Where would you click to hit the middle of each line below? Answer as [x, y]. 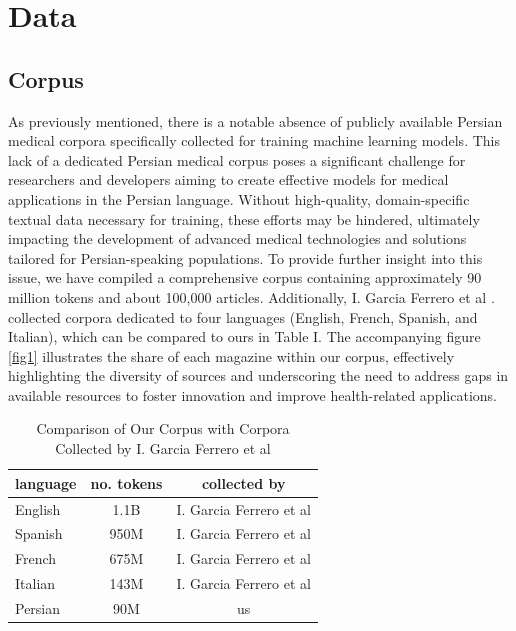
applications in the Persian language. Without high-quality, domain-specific [239, 198]
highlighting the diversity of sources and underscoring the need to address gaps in [258, 375]
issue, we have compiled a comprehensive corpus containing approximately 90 [245, 277]
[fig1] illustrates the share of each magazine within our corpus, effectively [231, 355]
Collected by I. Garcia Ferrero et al [163, 448]
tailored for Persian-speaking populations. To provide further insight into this [245, 257]
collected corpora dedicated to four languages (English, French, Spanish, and [243, 316]
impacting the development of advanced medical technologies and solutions [237, 238]
